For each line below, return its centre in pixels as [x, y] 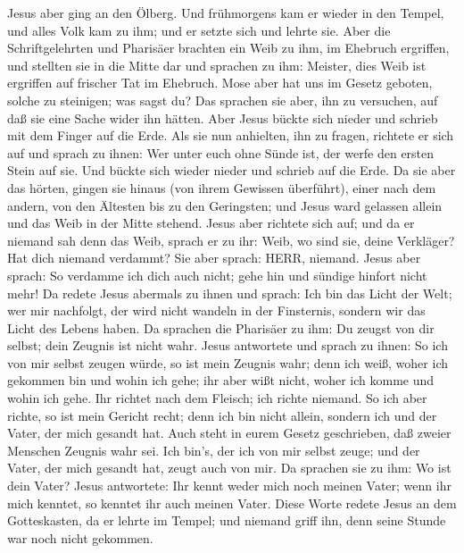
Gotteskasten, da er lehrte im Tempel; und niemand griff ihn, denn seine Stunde [227, 520]
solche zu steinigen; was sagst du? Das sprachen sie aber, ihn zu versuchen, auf [223, 100]
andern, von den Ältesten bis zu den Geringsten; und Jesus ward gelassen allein [225, 205]
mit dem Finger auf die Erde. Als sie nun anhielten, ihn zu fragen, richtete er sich [231, 135]
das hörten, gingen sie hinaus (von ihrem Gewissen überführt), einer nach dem [222, 187]
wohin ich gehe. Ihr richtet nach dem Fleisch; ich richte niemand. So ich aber [217, 398]
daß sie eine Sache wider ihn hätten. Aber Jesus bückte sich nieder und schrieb [223, 117]
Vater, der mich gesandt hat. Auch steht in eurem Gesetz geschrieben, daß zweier [229, 433]
